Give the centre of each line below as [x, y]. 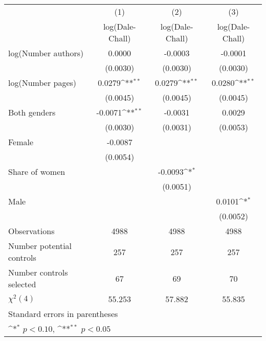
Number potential [40, 246]
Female [21, 142]
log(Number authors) [46, 53]
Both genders [32, 112]
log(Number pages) [42, 83]
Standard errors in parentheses [63, 314]
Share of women [37, 172]
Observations [31, 231]
